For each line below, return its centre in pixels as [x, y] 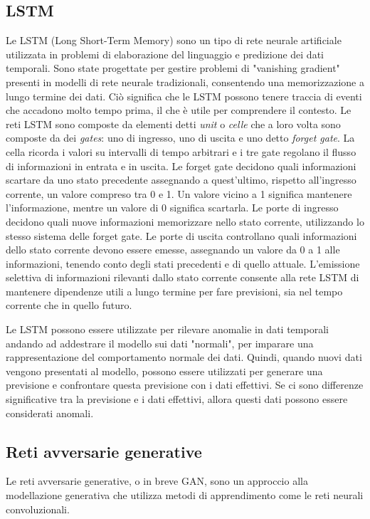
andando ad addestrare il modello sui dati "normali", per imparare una [160, 343]
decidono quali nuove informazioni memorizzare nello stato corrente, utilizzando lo [185, 221]
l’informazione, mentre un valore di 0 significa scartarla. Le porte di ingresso [172, 208]
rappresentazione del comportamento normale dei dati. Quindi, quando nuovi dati [184, 357]
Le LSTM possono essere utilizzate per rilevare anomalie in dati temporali [167, 329]
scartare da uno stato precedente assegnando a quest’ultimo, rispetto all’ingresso [181, 180]
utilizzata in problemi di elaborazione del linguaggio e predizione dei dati [165, 54]
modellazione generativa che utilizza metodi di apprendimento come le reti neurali [185, 495]
